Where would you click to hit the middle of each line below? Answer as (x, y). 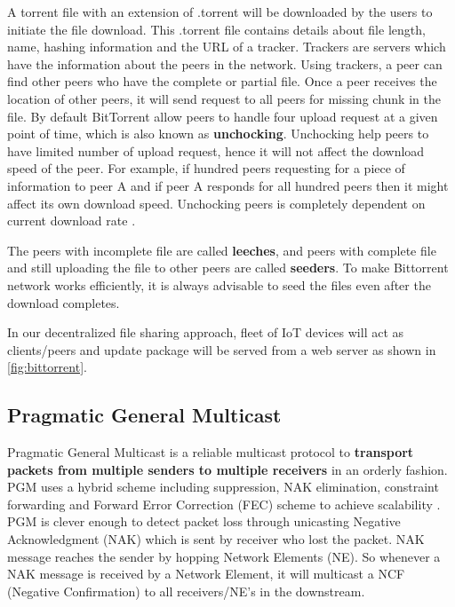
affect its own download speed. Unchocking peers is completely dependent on (216, 203)
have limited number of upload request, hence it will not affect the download (216, 150)
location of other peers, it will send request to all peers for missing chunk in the (224, 98)
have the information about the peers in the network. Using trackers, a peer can (225, 63)
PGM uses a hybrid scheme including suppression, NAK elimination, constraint (223, 487)
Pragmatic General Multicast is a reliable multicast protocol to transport (211, 452)
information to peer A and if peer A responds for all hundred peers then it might (228, 185)
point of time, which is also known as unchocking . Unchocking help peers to (218, 134)
